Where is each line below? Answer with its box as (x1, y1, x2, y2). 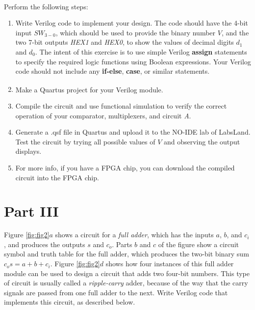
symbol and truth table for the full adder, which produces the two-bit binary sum (4, 249, 249, 259)
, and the (221, 27, 249, 37)
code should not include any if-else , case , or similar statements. (15, 66, 210, 76)
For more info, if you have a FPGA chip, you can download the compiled (15, 162, 235, 172)
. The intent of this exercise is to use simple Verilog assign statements (35, 46, 247, 56)
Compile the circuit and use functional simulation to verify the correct (15, 101, 227, 111)
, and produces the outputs (4, 239, 85, 249)
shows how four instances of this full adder (105, 258, 234, 269)
